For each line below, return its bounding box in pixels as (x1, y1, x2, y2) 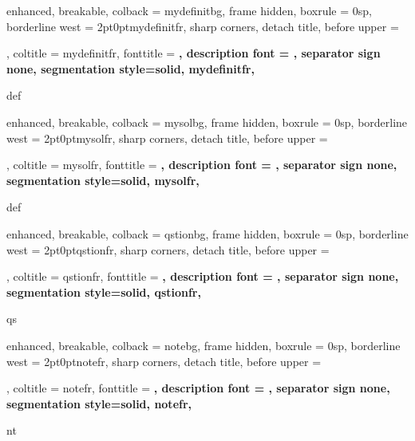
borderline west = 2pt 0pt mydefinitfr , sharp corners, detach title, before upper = (6, 18, 399, 34)
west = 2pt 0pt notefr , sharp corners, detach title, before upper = (6, 352, 322, 369)
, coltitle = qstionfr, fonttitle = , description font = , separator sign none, (6, 268, 399, 285)
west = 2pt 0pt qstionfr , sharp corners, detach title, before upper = (6, 241, 330, 258)
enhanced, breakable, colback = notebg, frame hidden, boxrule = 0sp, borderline (6, 337, 401, 353)
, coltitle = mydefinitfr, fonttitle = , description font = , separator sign (6, 45, 381, 61)
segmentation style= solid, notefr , (6, 395, 192, 411)
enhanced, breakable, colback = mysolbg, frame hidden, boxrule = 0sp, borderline (6, 113, 408, 130)
